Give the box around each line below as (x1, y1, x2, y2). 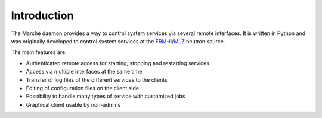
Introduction (11, 9, 74, 22)
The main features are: (11, 49, 67, 56)
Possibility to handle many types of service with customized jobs (26, 93, 185, 100)
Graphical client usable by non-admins (26, 101, 121, 108)
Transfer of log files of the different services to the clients (26, 76, 168, 83)
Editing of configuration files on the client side (26, 84, 140, 91)
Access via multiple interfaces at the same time (26, 68, 143, 75)
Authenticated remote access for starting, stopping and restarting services (26, 59, 210, 66)
